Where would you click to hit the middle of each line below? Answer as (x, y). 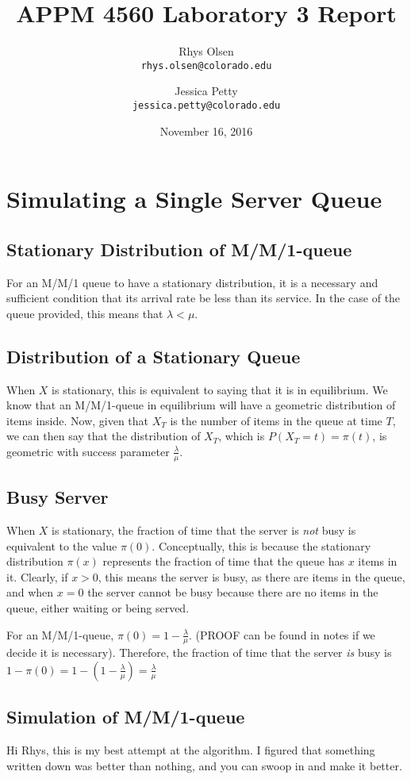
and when (30, 592)
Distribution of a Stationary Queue (154, 356)
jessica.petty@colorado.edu (206, 105)
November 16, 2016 (206, 130)
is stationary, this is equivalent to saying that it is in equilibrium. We (220, 389)
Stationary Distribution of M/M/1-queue (179, 249)
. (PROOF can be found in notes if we (282, 634)
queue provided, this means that (85, 313)
